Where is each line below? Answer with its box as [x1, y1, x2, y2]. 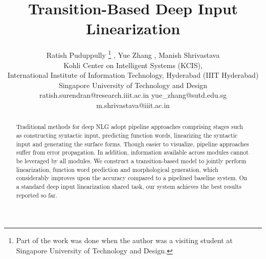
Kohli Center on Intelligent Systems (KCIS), [63, 59, 203, 70]
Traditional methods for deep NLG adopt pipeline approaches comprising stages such [16, 122, 243, 131]
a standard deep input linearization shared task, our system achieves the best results [16, 182, 241, 190]
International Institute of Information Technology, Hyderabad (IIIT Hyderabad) [7, 70, 259, 80]
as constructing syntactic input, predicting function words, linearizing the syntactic [16, 131, 238, 139]
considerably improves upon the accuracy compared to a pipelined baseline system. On [16, 174, 248, 182]
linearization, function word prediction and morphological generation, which [16, 165, 218, 174]
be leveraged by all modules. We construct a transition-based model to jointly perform [16, 156, 247, 165]
